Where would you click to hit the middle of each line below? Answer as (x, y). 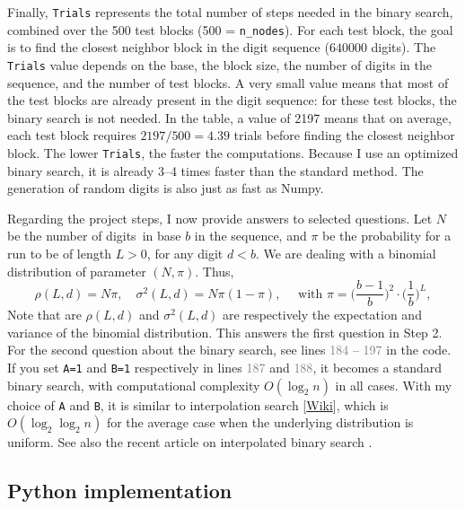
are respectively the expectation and (322, 315)
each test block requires (72, 135)
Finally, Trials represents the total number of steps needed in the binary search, (230, 12)
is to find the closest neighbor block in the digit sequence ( (168, 47)
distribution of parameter (77, 271)
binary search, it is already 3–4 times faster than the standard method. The (215, 170)
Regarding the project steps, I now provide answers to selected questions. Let (220, 218)
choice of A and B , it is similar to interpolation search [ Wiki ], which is (198, 404)
